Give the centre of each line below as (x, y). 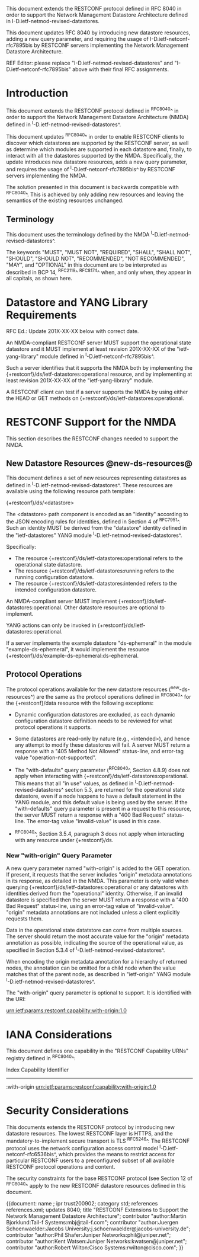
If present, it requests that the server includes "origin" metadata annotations (99, 875)
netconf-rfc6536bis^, (32, 1154)
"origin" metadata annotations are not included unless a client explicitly (93, 913)
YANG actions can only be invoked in (51, 625)
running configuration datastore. (54, 577)
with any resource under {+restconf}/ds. (64, 840)
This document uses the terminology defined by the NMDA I (79, 234)
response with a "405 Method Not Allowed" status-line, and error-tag (99, 751)
